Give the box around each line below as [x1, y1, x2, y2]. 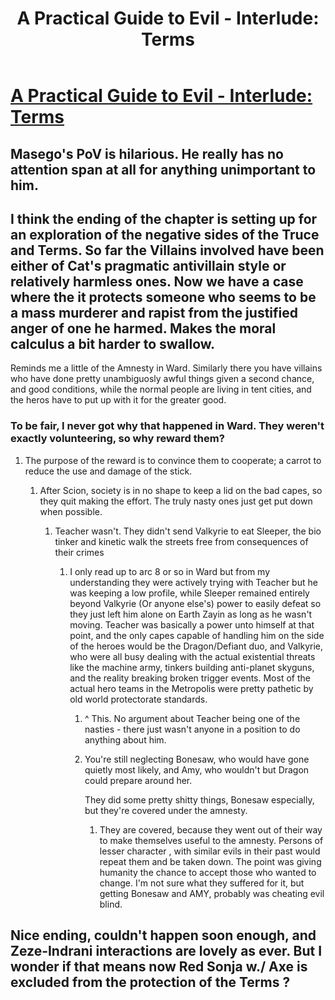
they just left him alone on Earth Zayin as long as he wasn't [69, 608, 313, 620]
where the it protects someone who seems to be [10, 288, 317, 306]
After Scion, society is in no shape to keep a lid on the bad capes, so [39, 484, 323, 496]
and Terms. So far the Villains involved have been [10, 242, 325, 259]
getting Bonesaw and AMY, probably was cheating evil [99, 887, 325, 899]
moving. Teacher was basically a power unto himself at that [69, 618, 315, 631]
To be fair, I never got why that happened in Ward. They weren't [10, 419, 325, 433]
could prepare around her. [84, 774, 193, 786]
